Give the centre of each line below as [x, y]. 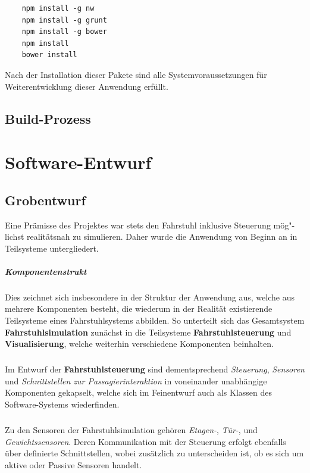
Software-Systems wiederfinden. [62, 404]
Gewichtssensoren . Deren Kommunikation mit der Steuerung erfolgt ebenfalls [145, 441]
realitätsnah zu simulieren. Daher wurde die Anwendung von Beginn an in [162, 236]
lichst [15, 236]
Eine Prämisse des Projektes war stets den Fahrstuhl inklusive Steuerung [138, 225]
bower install [49, 55]
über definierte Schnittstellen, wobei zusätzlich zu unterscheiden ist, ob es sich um [154, 453]
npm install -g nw [58, 8]
